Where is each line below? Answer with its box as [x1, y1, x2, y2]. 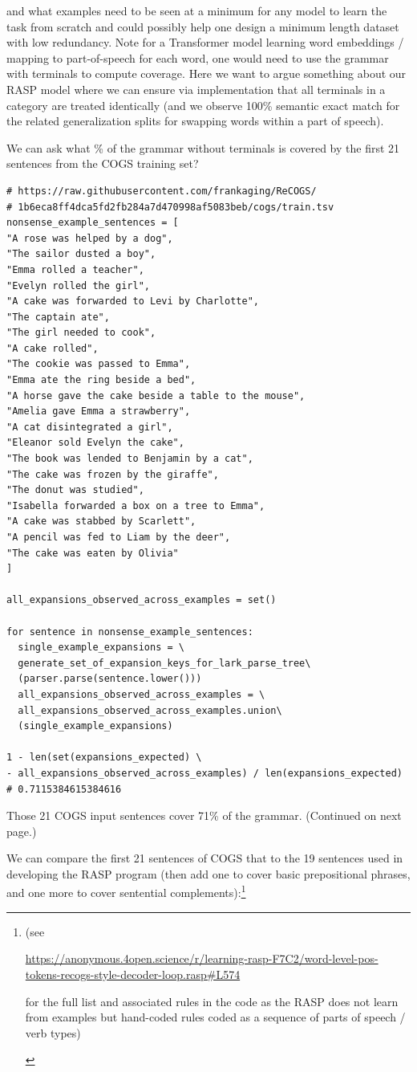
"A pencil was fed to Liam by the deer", [6, 532, 231, 543]
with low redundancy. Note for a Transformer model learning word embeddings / [6, 34, 404, 51]
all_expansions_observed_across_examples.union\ [18, 704, 282, 716]
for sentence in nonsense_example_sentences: [6, 626, 253, 638]
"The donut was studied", [6, 484, 144, 496]
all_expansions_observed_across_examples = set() [6, 594, 277, 606]
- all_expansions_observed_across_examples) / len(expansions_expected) [6, 767, 403, 779]
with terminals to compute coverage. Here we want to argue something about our [6, 65, 407, 82]
